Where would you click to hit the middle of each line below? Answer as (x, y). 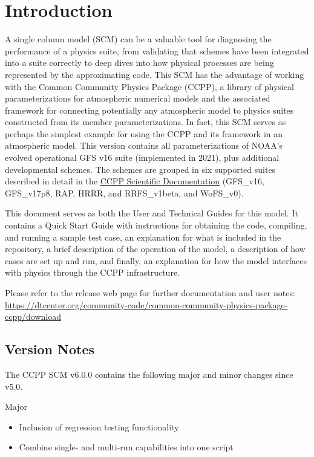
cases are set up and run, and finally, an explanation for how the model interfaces (156, 260)
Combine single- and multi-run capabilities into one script (126, 447)
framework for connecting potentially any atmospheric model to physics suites (149, 110)
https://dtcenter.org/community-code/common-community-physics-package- (146, 304)
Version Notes (50, 349)
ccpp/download (33, 316)
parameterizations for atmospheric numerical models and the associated (138, 98)
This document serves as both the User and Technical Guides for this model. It (152, 213)
